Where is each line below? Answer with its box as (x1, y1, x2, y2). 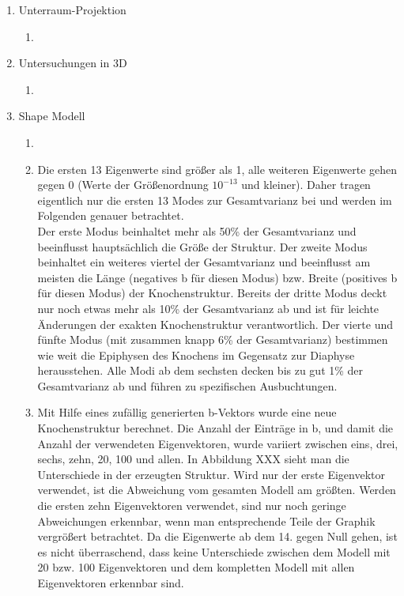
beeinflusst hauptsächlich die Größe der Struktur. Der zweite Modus (37, 238, 368, 255)
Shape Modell (18, 108, 85, 124)
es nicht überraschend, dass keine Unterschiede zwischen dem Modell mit (37, 543, 391, 560)
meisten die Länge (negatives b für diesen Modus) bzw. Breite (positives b (37, 269, 398, 285)
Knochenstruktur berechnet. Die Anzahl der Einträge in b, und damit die (37, 420, 394, 436)
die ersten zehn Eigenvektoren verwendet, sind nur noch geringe (37, 497, 346, 514)
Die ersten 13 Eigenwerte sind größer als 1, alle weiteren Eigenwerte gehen (37, 160, 398, 177)
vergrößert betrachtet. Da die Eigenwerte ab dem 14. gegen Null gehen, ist (37, 528, 398, 545)
